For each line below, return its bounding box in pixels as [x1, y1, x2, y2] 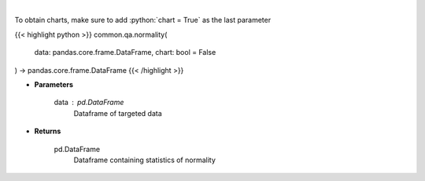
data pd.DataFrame [54, 98, 124, 107]
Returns [34, 126, 61, 136]
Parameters [34, 79, 74, 89]
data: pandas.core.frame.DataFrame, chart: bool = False [34, 48, 216, 57]
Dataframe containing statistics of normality [73, 155, 216, 165]
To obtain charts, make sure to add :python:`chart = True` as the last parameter [14, 16, 272, 25]
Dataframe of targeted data [73, 108, 163, 118]
